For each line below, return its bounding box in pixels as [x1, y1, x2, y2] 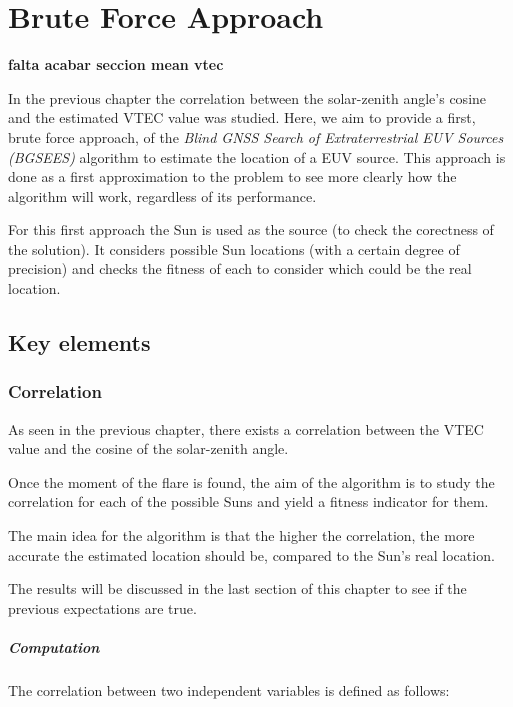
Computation [8, 637, 100, 657]
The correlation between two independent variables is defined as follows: [8, 679, 450, 700]
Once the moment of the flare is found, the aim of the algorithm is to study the [8, 471, 495, 492]
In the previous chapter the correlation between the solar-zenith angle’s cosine [8, 87, 487, 108]
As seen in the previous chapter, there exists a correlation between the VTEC [8, 418, 484, 439]
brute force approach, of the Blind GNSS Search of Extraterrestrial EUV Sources [8, 126, 504, 147]
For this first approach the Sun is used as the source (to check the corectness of [8, 219, 494, 240]
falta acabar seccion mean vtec [8, 54, 224, 75]
